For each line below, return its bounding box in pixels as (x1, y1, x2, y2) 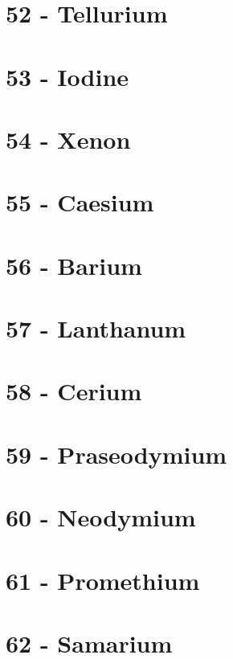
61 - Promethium (6, 563, 200, 596)
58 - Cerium (6, 375, 142, 407)
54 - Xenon (6, 122, 131, 155)
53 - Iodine (6, 59, 129, 92)
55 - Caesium (6, 186, 154, 219)
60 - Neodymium (6, 501, 196, 534)
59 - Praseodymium (6, 437, 227, 470)
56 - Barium (6, 248, 142, 281)
